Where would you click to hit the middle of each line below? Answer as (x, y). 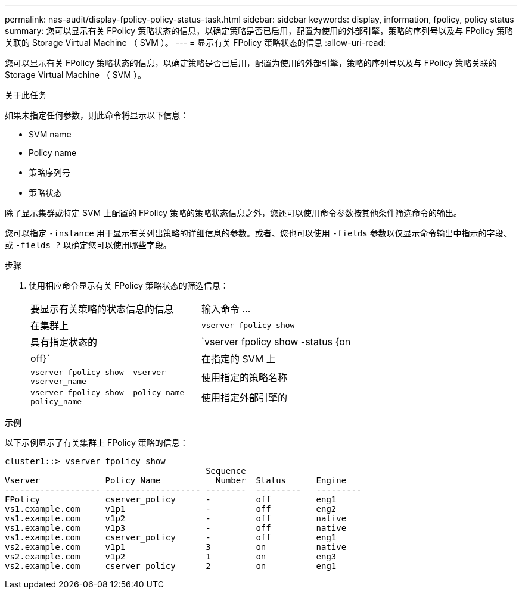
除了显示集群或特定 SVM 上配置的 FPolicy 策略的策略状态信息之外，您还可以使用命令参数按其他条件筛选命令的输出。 (233, 213)
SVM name (50, 134)
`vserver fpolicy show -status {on (276, 342)
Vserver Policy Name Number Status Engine (176, 480)
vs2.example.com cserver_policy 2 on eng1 (171, 566)
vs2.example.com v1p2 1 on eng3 (171, 557)
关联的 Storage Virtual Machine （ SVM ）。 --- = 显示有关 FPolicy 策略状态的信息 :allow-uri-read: (195, 43)
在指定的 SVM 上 (238, 359)
